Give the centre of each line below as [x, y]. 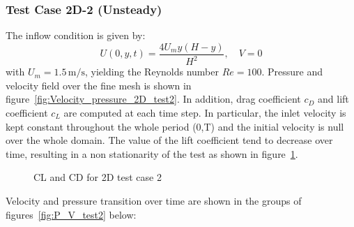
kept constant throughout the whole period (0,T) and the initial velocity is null [175, 126]
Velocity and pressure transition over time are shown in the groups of [154, 200]
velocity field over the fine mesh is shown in [99, 85]
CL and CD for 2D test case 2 [98, 177]
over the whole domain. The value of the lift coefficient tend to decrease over [169, 140]
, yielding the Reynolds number [152, 72]
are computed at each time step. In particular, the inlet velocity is [205, 112]
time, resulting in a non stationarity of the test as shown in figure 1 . [152, 153]
